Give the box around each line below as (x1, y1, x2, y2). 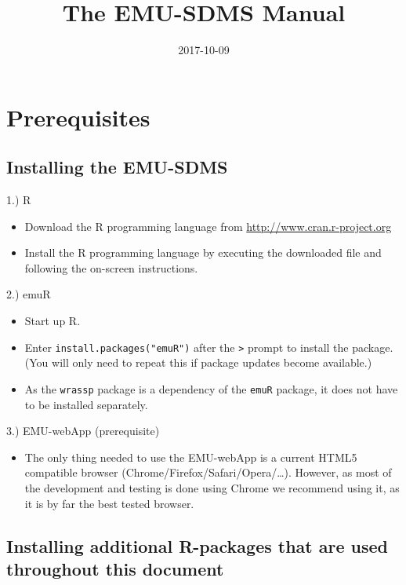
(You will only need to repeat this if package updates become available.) (24, 354, 372, 371)
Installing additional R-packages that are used (6, 533, 389, 558)
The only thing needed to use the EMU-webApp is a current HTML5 (24, 448, 357, 465)
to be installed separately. (24, 396, 148, 412)
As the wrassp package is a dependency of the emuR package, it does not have (24, 380, 398, 397)
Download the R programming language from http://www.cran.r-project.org (24, 218, 392, 234)
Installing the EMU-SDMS (6, 155, 228, 179)
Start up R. (24, 313, 81, 329)
